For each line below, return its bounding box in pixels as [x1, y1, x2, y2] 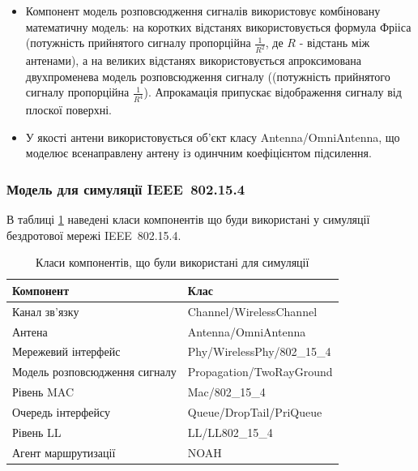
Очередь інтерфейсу [12, 403, 111, 420]
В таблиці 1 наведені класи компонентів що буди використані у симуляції [6, 211, 370, 228]
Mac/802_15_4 [187, 383, 266, 400]
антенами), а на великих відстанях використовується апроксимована [25, 52, 361, 69]
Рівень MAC [12, 383, 75, 400]
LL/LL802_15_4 [187, 423, 273, 440]
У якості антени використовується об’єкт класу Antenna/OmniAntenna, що [25, 128, 400, 145]
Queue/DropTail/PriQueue [187, 403, 322, 420]
